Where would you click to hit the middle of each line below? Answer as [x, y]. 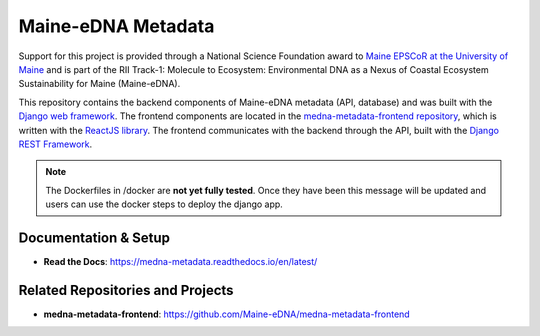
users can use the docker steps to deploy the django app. [164, 204]
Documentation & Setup [94, 237]
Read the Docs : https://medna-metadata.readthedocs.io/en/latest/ [180, 261]
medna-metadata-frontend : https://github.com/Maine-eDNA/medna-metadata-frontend [226, 314]
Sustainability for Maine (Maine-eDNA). [99, 84]
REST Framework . [55, 144]
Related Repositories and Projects [126, 290]
